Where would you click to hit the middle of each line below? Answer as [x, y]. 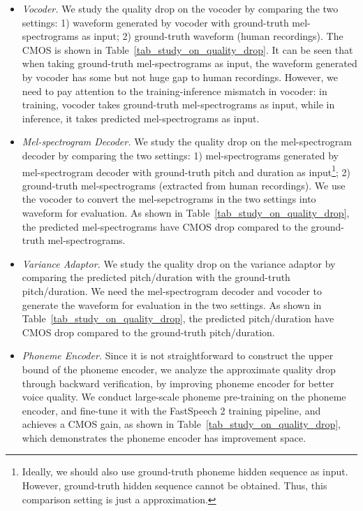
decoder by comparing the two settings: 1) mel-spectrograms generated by [180, 155]
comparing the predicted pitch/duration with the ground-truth [156, 277]
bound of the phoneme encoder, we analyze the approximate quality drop [179, 369]
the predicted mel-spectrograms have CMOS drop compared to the [165, 226]
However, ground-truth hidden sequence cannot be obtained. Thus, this [175, 485]
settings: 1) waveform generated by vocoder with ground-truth [155, 22]
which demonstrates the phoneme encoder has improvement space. [164, 437]
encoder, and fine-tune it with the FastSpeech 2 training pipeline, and [171, 410]
